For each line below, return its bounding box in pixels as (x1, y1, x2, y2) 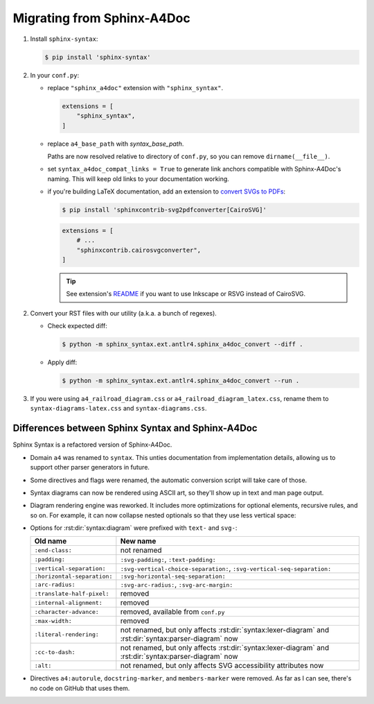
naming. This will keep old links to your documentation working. (47, 174, 230, 183)
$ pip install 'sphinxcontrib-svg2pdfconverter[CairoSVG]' (62, 206, 267, 214)
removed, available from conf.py (120, 607, 225, 617)
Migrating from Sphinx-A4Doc (12, 10, 190, 26)
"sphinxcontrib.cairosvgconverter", (76, 246, 201, 254)
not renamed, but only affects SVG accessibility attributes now (120, 661, 324, 671)
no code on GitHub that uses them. (30, 684, 130, 692)
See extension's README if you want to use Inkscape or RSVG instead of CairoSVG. (66, 290, 306, 298)
